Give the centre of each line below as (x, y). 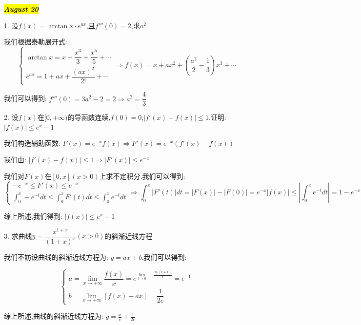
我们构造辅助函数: (32, 143)
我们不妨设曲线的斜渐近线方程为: (56, 257)
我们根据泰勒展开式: (36, 42)
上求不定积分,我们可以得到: (142, 176)
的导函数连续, (89, 117)
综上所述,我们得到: (33, 216)
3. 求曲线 (18, 236)
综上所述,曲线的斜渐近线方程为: (54, 316)
